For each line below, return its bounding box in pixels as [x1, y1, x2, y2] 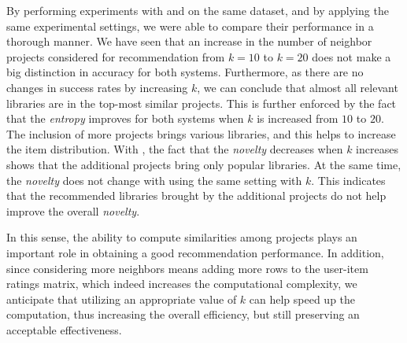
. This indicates [311, 171, 386, 188]
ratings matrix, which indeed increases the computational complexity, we [6, 275, 357, 292]
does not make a [312, 48, 391, 65]
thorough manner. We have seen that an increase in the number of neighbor [6, 33, 372, 50]
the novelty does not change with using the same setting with [6, 171, 302, 188]
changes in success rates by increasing [6, 79, 188, 95]
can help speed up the [249, 290, 356, 307]
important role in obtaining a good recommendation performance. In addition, [6, 244, 384, 260]
